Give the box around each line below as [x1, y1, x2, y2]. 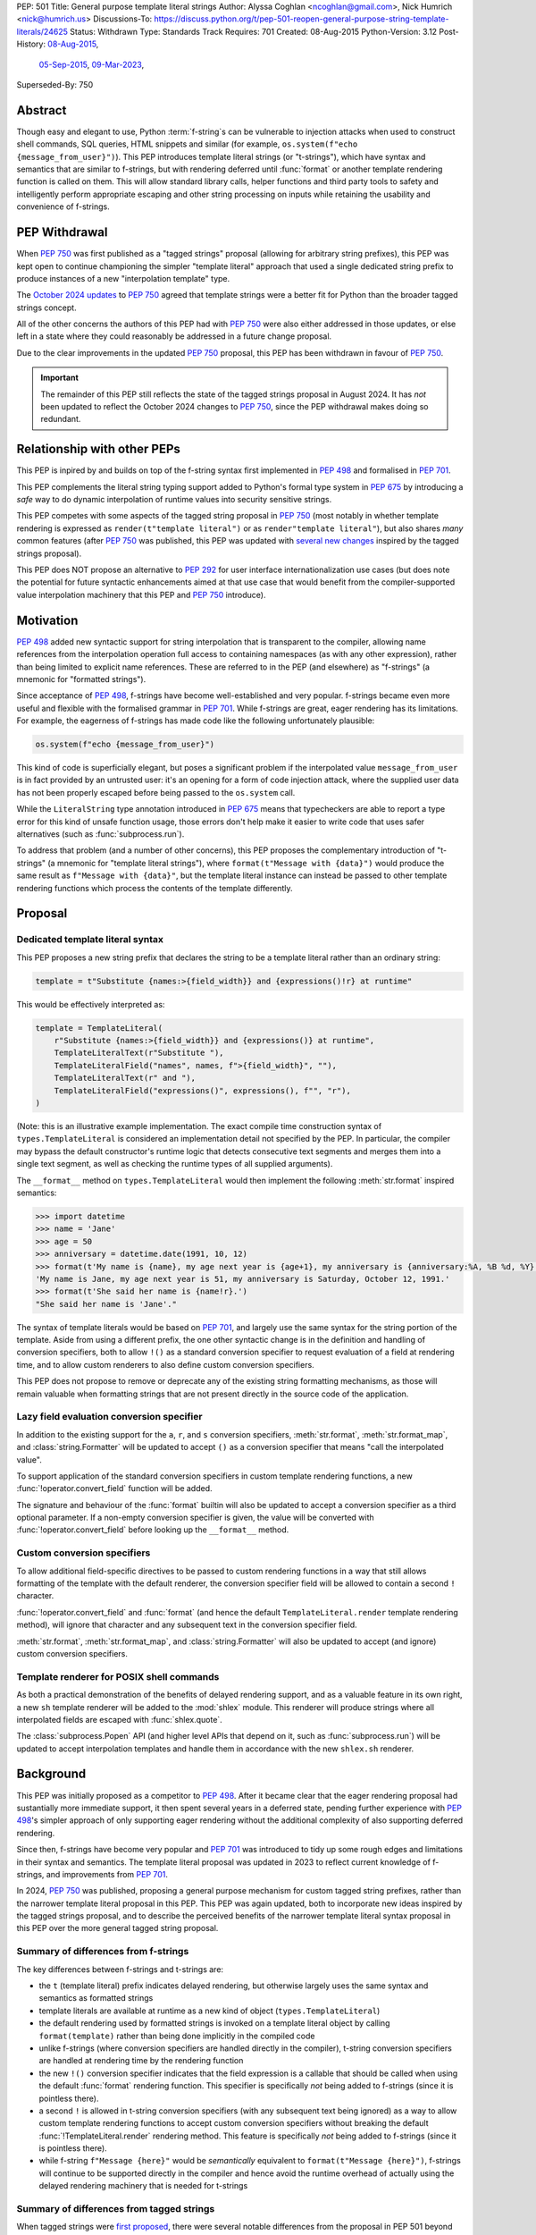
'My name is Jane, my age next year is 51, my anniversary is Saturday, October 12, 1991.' [35, 1274, 450, 1284]
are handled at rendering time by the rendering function [38, 2055, 244, 2066]
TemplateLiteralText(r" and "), [54, 1073, 197, 1084]
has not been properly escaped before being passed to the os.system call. [16, 787, 296, 797]
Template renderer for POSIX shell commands [16, 1670, 220, 1683]
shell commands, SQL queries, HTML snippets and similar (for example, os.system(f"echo [16, 139, 358, 149]
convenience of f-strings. [16, 201, 111, 212]
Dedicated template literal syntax [16, 933, 164, 946]
